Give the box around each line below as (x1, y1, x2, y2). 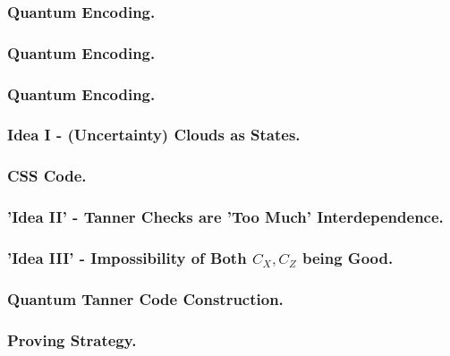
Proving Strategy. (7, 328, 137, 351)
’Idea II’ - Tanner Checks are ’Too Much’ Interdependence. (7, 206, 444, 228)
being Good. (301, 246, 394, 268)
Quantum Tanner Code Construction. (7, 287, 284, 309)
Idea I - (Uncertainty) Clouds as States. (7, 123, 301, 146)
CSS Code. (7, 165, 87, 187)
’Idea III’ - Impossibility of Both (7, 246, 247, 268)
